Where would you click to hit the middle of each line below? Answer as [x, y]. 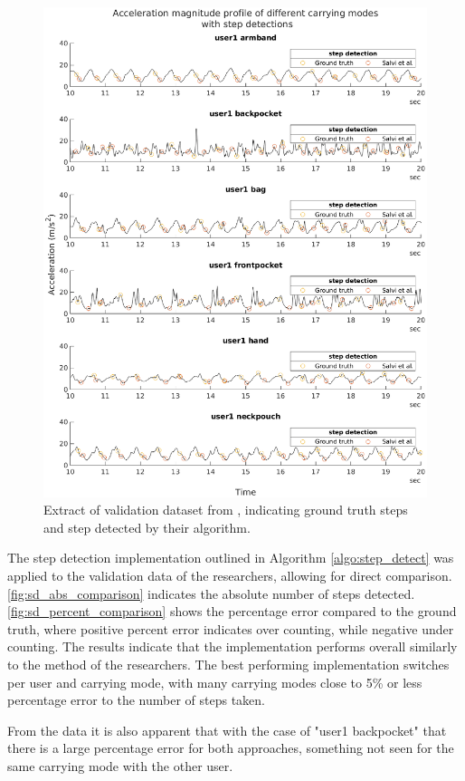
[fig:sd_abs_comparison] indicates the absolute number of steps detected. [211, 593]
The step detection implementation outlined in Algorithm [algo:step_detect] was [231, 558]
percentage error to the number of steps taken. [136, 700]
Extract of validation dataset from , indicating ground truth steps [226, 510]
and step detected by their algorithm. [147, 527]
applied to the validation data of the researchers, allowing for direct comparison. [230, 576]
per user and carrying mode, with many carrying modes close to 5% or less [215, 682]
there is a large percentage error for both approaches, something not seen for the [231, 748]
